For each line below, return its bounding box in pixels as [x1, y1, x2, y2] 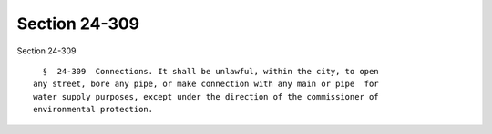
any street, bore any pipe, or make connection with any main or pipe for [33, 79, 379, 90]
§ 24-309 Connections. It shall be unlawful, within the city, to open [42, 66, 379, 76]
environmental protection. [33, 104, 154, 115]
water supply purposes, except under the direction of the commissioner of [33, 91, 379, 101]
